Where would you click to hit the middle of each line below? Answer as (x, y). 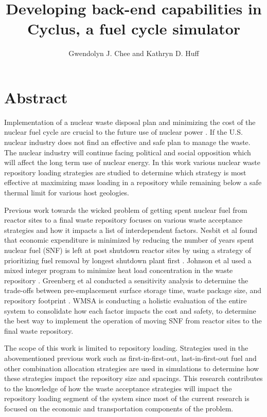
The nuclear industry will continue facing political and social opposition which (128, 152)
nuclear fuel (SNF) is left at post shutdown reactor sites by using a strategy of (128, 250)
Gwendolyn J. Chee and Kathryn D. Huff (134, 53)
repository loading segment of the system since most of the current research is (127, 398)
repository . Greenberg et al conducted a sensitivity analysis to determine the (126, 280)
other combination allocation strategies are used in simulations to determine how (132, 368)
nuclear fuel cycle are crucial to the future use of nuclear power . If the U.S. (123, 132)
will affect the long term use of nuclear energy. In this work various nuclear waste (132, 162)
